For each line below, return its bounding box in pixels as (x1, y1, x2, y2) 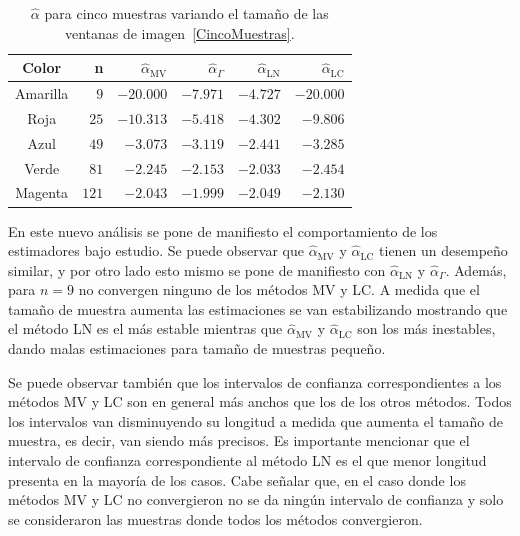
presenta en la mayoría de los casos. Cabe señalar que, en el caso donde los (8, 469, 466, 490)
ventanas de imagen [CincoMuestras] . (64, 22, 295, 43)
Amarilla (15, 83, 69, 104)
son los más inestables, (357, 318, 496, 339)
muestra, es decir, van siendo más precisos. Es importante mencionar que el (8, 430, 470, 451)
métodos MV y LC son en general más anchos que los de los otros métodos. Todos (8, 391, 512, 412)
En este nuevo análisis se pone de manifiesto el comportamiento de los (8, 220, 438, 241)
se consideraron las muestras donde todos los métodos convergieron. (8, 508, 423, 529)
